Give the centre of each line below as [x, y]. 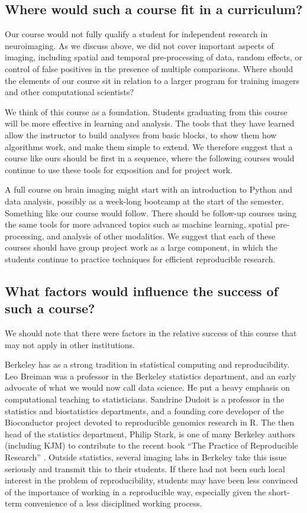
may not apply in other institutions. [70, 344]
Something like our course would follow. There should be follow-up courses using [151, 212]
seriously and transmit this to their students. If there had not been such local [145, 468]
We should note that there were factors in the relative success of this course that [151, 333]
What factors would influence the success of [142, 290]
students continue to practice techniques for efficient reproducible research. [140, 259]
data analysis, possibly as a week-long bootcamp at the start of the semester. [144, 201]
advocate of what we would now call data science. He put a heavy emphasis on [148, 387]
